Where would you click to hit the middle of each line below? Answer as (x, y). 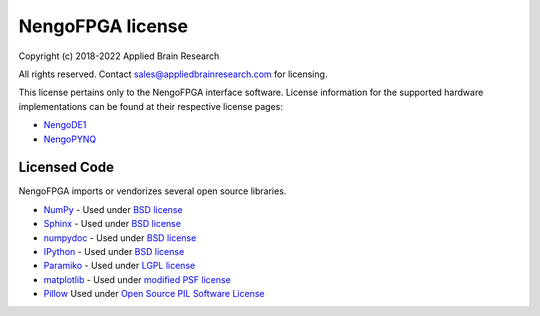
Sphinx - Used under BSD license (112, 224)
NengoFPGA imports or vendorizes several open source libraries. (152, 191)
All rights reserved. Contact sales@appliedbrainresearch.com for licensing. (173, 74)
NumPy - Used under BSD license (113, 209)
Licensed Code (66, 167)
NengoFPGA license (103, 26)
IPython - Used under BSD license (114, 251)
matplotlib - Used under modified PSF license (137, 279)
